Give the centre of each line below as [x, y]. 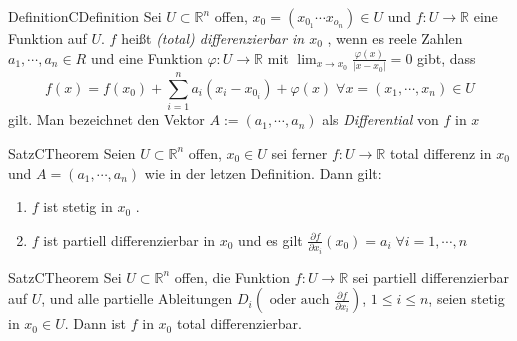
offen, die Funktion [232, 276]
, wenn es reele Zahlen [395, 38]
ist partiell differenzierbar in [129, 239]
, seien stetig [466, 298]
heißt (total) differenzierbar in [213, 38]
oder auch [299, 300]
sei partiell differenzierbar [430, 276]
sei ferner [299, 152]
